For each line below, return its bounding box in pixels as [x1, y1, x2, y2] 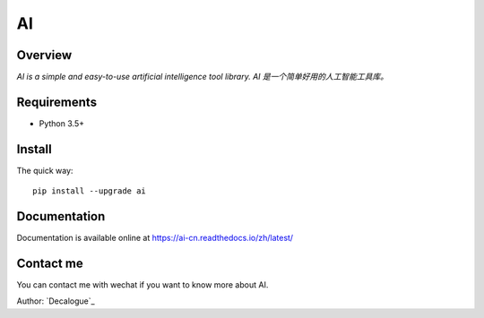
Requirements [16, 94, 98, 109]
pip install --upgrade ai [32, 186, 147, 196]
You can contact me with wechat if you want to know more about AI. [16, 279, 269, 290]
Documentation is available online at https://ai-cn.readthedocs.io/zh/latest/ [16, 233, 294, 244]
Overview [16, 47, 73, 63]
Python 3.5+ [39, 117, 85, 129]
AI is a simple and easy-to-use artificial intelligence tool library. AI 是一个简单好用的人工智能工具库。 [16, 72, 389, 82]
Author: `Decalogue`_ [16, 296, 95, 306]
